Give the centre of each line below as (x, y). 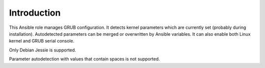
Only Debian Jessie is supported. (42, 50)
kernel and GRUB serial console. (42, 41)
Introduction (35, 13)
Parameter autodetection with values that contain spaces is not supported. (84, 59)
